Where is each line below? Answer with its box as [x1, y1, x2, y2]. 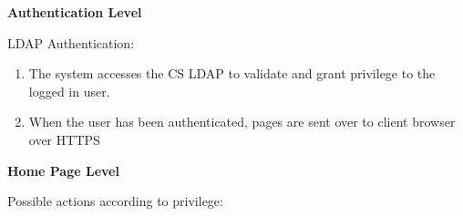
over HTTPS [28, 129, 100, 149]
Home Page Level [7, 160, 119, 180]
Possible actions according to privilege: [7, 191, 223, 211]
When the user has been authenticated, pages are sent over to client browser [28, 112, 456, 131]
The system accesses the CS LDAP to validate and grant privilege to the [28, 64, 436, 83]
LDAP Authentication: [7, 33, 135, 52]
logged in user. [28, 81, 110, 100]
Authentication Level [7, 3, 142, 21]
